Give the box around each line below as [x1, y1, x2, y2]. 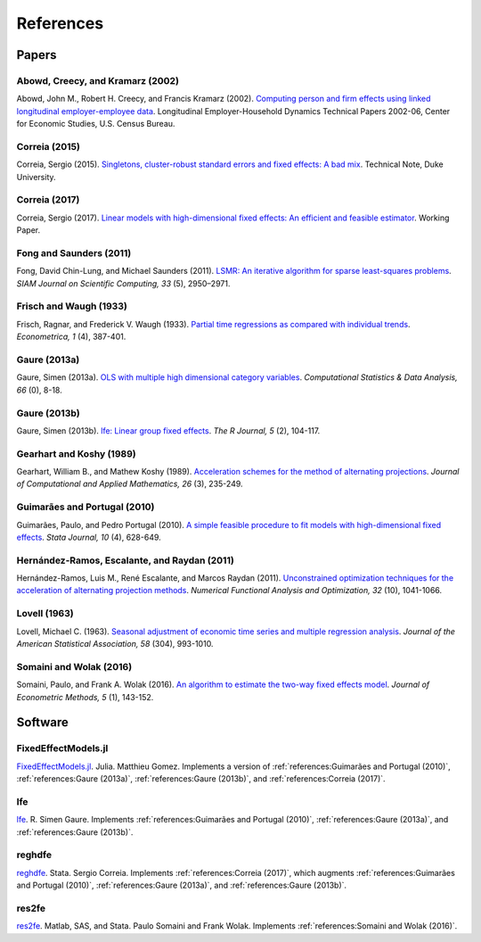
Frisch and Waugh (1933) [16, 300, 128, 312]
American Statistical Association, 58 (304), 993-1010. [16, 639, 214, 649]
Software [16, 715, 69, 731]
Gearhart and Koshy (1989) [16, 447, 137, 459]
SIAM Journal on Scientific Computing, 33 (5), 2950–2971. [16, 277, 231, 289]
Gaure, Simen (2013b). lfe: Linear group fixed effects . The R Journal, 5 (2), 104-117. [16, 425, 321, 436]
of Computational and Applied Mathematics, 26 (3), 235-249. [16, 478, 244, 490]
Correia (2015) [16, 140, 80, 153]
